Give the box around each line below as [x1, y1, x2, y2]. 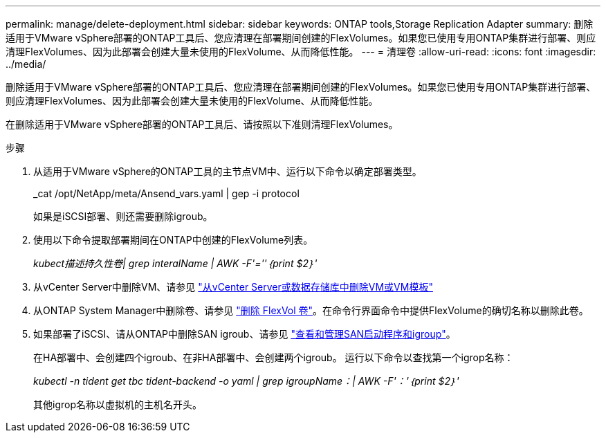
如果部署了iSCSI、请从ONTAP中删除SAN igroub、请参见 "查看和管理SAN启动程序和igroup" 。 [33, 328, 456, 340]
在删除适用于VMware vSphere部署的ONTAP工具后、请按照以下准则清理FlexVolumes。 [6, 118, 398, 130]
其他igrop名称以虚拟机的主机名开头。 [33, 399, 202, 410]
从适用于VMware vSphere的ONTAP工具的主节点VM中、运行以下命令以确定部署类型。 [33, 165, 422, 177]
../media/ [6, 58, 46, 70]
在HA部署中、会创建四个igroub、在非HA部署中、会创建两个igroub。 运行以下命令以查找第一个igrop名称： [33, 352, 514, 363]
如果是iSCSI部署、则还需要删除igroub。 [33, 210, 213, 222]
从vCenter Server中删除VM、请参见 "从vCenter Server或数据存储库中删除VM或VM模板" [33, 281, 433, 293]
